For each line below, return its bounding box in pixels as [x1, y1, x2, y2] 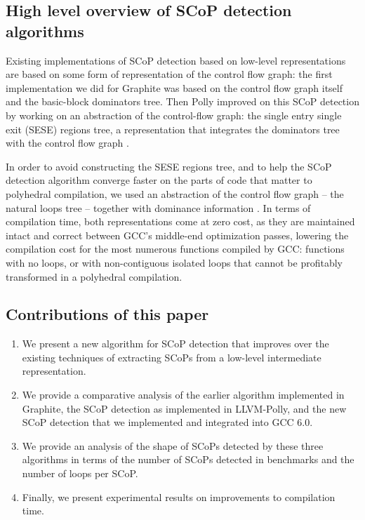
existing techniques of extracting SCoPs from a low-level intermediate [22, 349, 321, 364]
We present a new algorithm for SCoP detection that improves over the [22, 336, 329, 351]
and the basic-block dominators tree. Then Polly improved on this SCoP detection [6, 94, 359, 109]
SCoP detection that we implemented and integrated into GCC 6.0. [22, 415, 313, 429]
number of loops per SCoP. [22, 466, 138, 481]
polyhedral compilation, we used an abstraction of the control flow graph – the [6, 186, 344, 201]
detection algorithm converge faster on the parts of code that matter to [6, 173, 312, 187]
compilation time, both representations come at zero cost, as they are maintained [6, 214, 355, 229]
